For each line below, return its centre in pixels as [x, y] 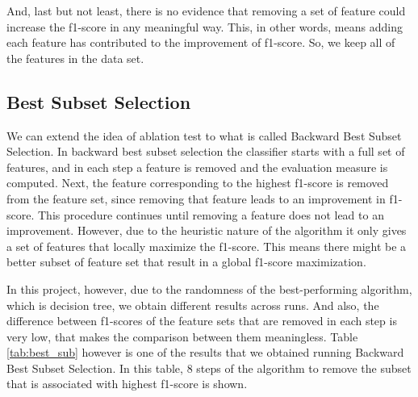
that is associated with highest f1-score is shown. [127, 384]
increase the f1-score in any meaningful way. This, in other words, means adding [205, 26]
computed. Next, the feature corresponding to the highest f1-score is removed [198, 183]
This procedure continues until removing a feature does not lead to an [211, 214]
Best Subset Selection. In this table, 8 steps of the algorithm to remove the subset [209, 368]
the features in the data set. [75, 58]
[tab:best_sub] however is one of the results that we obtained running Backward [205, 352]
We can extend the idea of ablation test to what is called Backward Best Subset [204, 135]
